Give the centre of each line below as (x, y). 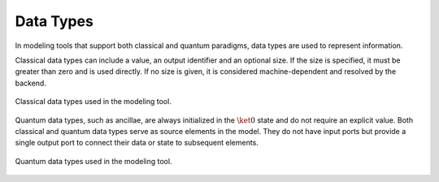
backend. (30, 83)
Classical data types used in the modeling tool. (93, 102)
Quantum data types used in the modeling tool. (93, 161)
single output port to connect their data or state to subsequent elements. (137, 143)
